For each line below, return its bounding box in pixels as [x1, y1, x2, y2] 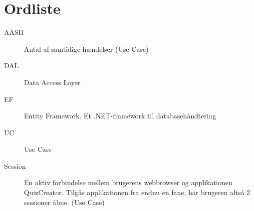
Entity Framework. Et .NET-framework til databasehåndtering [24, 110, 216, 121]
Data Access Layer [24, 77, 81, 87]
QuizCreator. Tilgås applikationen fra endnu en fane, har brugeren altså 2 [24, 187, 251, 198]
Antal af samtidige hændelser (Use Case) [24, 43, 149, 54]
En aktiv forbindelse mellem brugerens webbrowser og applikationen [24, 177, 233, 188]
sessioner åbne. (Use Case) [24, 197, 105, 207]
